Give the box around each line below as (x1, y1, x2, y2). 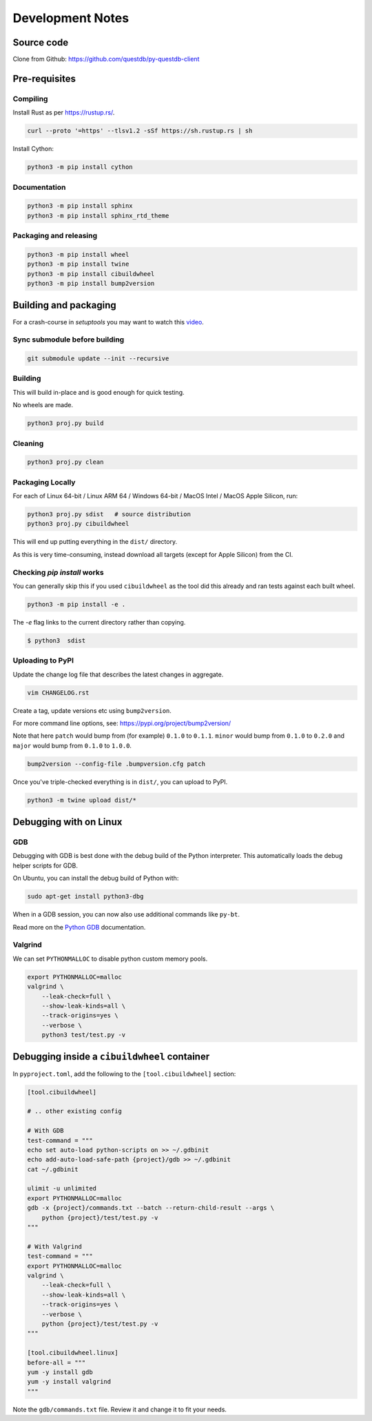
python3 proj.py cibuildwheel (27, 520, 130, 528)
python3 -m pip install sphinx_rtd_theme (27, 211, 169, 219)
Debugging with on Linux (12, 816, 123, 828)
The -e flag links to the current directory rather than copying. (12, 618, 186, 626)
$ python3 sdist (27, 636, 86, 645)
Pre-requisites (12, 72, 76, 84)
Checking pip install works (12, 567, 104, 577)
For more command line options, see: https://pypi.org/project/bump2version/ (12, 718, 231, 727)
